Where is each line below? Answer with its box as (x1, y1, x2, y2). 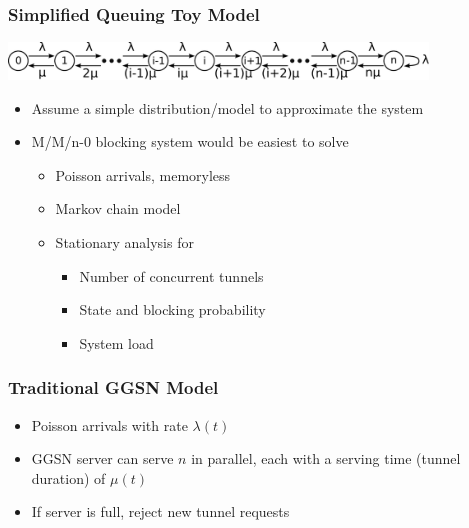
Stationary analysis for (55, 231, 194, 252)
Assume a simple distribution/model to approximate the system (31, 97, 424, 118)
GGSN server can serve (31, 448, 174, 469)
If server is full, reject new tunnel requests (31, 501, 290, 522)
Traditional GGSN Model (8, 375, 219, 400)
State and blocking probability (79, 299, 266, 320)
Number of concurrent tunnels (79, 265, 264, 286)
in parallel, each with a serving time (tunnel (191, 448, 461, 469)
